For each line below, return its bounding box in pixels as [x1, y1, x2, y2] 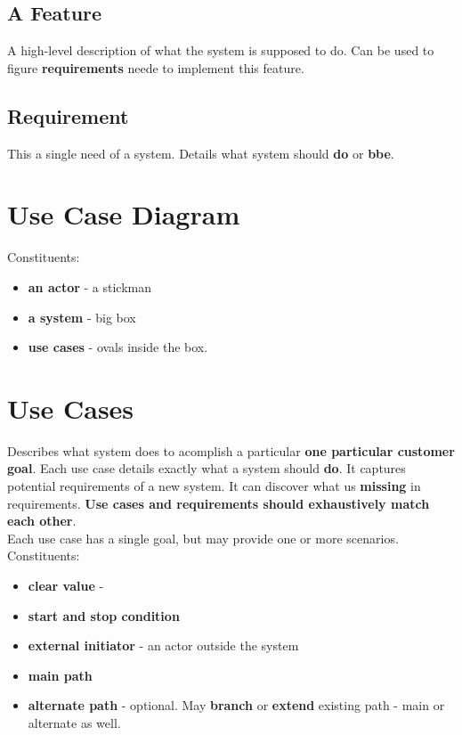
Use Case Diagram [7, 196, 240, 233]
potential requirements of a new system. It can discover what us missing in [7, 477, 421, 494]
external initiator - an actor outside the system [28, 636, 299, 655]
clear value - [28, 576, 104, 594]
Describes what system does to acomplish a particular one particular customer [7, 441, 455, 460]
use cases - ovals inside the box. [28, 338, 208, 356]
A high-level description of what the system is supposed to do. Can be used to [7, 41, 434, 60]
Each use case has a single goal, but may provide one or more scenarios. [7, 528, 399, 547]
